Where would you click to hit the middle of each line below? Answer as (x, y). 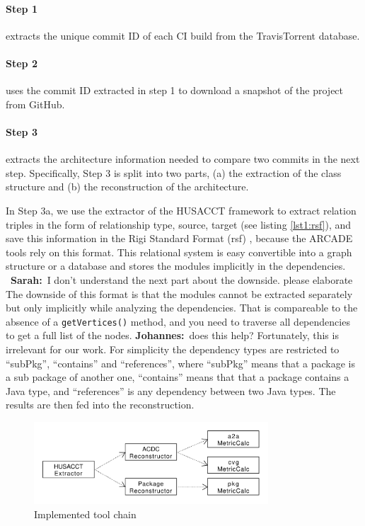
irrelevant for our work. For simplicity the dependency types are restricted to (173, 349)
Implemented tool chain (85, 514)
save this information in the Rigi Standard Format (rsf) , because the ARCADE (179, 238)
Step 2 (22, 63)
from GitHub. (35, 104)
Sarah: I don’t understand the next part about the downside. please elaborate (182, 279)
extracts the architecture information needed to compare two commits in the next (183, 159)
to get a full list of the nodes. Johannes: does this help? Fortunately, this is (172, 335)
